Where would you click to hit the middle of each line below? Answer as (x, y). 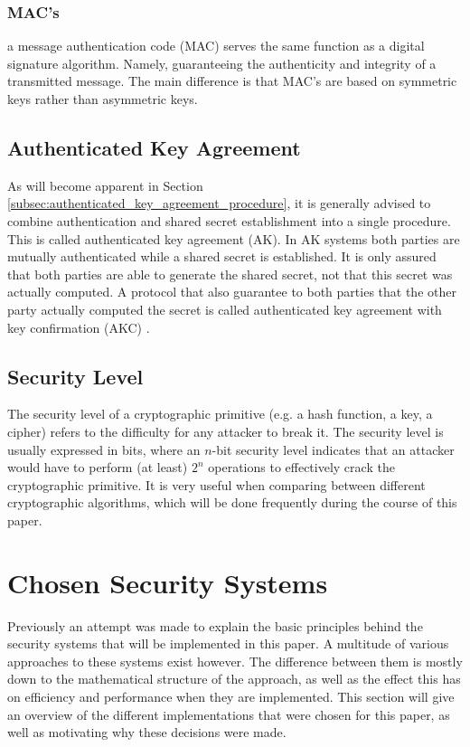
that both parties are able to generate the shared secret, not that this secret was (230, 274)
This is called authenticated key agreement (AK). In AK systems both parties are (234, 238)
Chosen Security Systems (168, 582)
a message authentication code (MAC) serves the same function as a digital (216, 46)
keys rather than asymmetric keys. (103, 99)
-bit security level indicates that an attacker (333, 449)
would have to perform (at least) (98, 467)
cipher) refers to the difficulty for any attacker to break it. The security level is (226, 431)
